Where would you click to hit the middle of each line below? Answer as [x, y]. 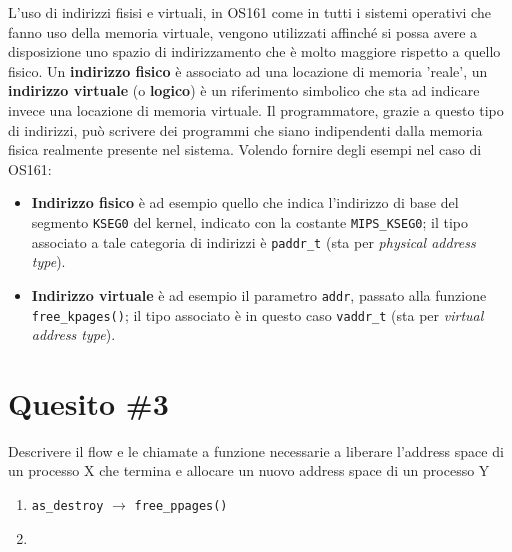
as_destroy [67, 506]
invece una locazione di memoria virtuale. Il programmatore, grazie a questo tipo [256, 109]
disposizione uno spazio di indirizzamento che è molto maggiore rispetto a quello [254, 51]
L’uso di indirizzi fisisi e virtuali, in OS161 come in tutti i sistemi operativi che [249, 12]
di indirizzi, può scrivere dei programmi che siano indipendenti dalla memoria [245, 129]
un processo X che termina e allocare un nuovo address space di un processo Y [249, 470]
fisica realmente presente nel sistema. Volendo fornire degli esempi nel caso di [245, 149]
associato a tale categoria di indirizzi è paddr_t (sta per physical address [253, 241]
